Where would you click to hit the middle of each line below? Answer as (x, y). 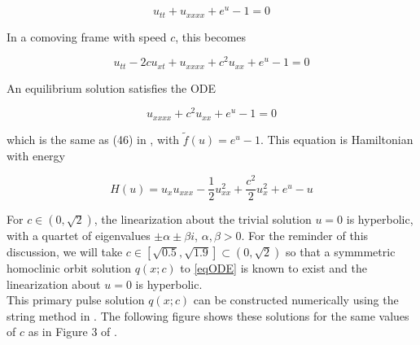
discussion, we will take (65, 251)
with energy (36, 155)
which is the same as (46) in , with (93, 139)
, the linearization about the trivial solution (203, 219)
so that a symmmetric (341, 251)
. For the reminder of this (305, 236)
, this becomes (211, 36)
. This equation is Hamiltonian (337, 139)
